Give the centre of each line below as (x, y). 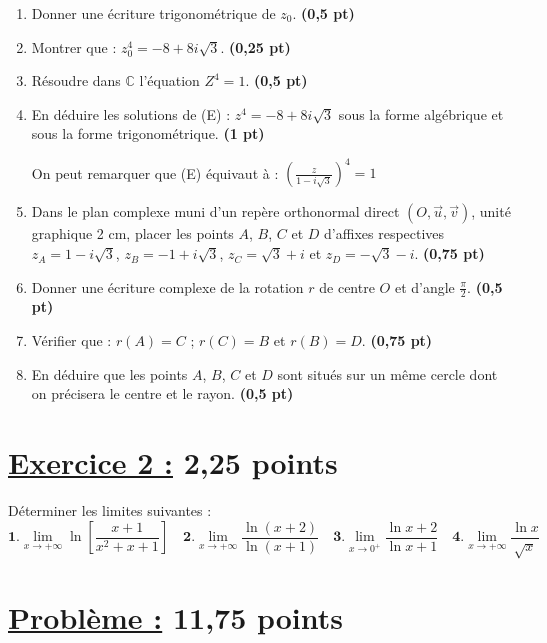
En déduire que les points (109, 373)
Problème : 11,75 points (176, 616)
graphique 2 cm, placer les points (132, 233)
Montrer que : (74, 46)
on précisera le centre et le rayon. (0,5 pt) (162, 393)
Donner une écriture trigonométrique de (153, 13)
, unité (491, 211)
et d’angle (424, 286)
